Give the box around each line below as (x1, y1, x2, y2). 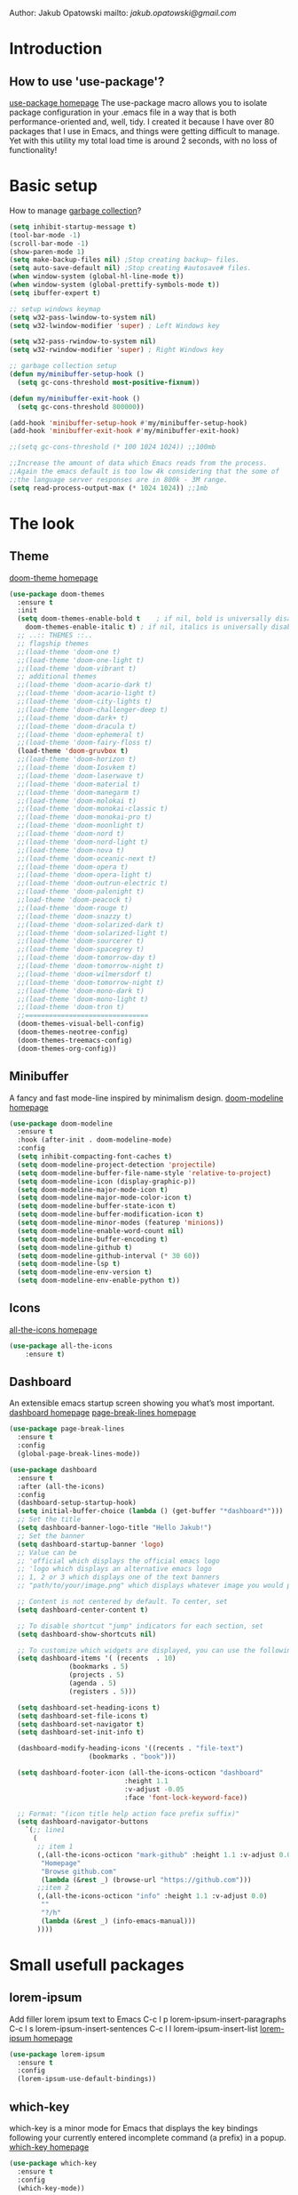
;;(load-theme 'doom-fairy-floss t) (17, 738, 153, 748)
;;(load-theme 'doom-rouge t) (17, 903, 129, 912)
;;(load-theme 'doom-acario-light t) (17, 689, 157, 698)
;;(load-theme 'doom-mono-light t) (17, 995, 149, 1004)
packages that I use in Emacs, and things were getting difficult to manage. (9, 126, 280, 136)
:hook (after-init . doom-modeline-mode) (17, 1135, 173, 1145)
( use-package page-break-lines (9, 1424, 125, 1434)
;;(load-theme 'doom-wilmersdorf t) (17, 969, 153, 979)
